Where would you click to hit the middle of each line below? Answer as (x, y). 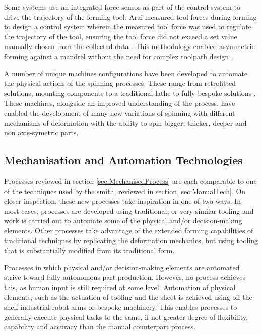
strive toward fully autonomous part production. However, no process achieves (125, 277)
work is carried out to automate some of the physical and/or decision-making (123, 221)
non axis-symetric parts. (41, 133)
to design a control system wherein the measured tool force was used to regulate (128, 27)
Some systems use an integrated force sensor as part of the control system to (122, 7)
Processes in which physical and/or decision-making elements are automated (122, 267)
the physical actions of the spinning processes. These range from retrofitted (120, 83)
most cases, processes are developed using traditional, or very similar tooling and (129, 210)
